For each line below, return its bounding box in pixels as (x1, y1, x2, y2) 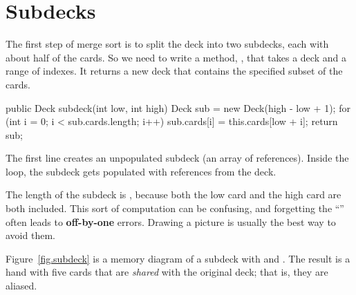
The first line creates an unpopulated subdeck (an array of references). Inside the (6, 151, 349, 165)
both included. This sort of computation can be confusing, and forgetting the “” (6, 201, 344, 216)
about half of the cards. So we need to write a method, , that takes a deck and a (6, 50, 346, 64)
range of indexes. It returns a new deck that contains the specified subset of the (6, 64, 343, 78)
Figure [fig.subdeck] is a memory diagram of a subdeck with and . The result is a (6, 251, 350, 265)
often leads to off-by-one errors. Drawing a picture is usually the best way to (6, 214, 336, 229)
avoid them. (6, 228, 55, 242)
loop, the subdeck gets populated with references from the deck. (6, 164, 277, 178)
